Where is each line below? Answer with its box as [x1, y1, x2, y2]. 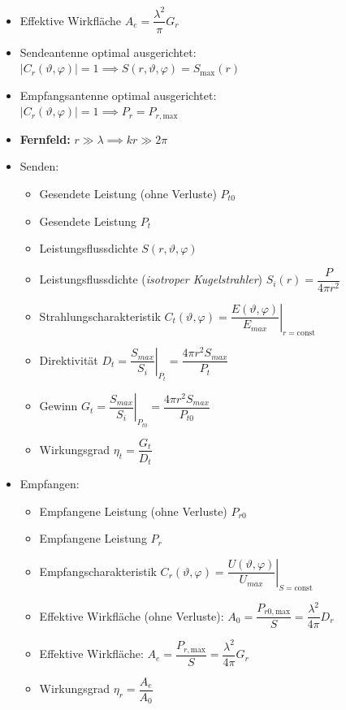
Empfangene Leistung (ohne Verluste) [39, 502, 227, 519]
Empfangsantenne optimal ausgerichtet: [19, 86, 217, 103]
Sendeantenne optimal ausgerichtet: [19, 43, 197, 60]
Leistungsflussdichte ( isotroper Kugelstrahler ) [39, 271, 263, 288]
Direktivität [39, 351, 98, 368]
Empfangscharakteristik [39, 562, 157, 579]
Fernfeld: [19, 130, 71, 147]
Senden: [19, 158, 59, 175]
